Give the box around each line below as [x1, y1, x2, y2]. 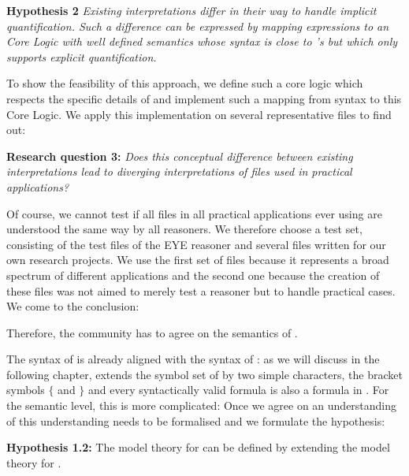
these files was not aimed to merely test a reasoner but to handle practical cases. [6, 282, 396, 299]
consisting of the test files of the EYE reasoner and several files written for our [6, 236, 386, 252]
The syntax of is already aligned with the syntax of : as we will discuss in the [6, 351, 380, 367]
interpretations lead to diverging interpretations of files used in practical [6, 163, 352, 180]
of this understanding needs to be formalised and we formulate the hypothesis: [6, 412, 385, 429]
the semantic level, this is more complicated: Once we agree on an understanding [6, 397, 397, 414]
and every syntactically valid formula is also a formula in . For [88, 381, 389, 398]
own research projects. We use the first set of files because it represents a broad [6, 251, 389, 268]
